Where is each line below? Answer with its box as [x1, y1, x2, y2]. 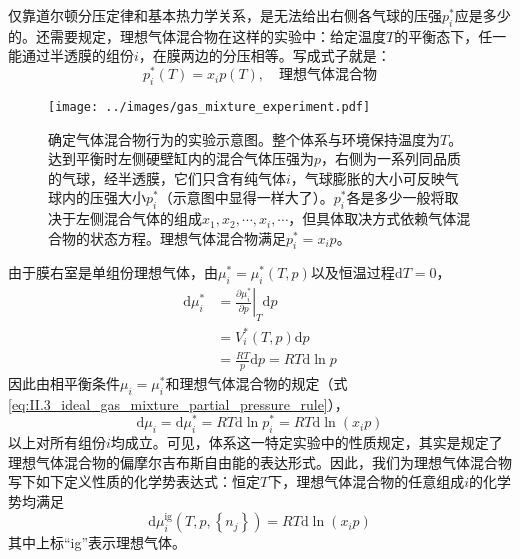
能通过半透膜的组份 [8, 45, 134, 66]
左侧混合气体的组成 [75, 208, 202, 229]
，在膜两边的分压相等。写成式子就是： [138, 45, 391, 66]
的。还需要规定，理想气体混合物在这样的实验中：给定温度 [8, 25, 386, 46]
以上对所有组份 [8, 432, 106, 453]
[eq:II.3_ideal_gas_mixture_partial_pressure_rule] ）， [8, 393, 349, 414]
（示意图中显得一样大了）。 [158, 187, 334, 208]
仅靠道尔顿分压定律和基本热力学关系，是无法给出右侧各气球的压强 [8, 5, 442, 25]
